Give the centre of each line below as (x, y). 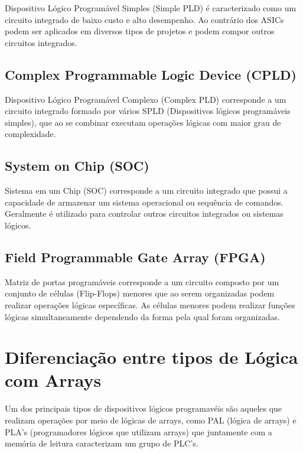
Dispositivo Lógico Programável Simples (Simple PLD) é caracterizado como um (151, 8)
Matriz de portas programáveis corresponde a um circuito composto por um (142, 281)
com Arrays (53, 380)
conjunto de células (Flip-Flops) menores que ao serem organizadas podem (140, 293)
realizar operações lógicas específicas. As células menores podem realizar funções (150, 304)
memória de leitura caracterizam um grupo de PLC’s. (102, 443)
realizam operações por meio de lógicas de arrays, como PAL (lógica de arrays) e (151, 420)
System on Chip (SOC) (77, 166)
